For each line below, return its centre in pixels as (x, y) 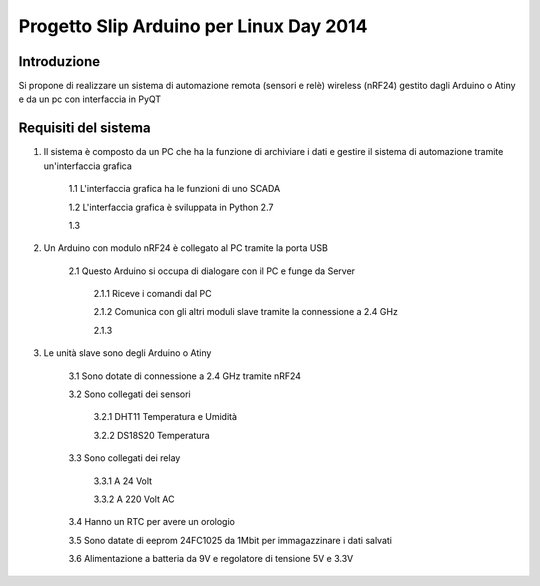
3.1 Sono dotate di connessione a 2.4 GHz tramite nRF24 (185, 376)
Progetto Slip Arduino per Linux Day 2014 (193, 26)
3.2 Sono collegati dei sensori (129, 394)
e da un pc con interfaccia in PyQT (90, 99)
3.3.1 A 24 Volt (123, 481)
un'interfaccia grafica (87, 166)
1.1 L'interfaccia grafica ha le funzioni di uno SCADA (174, 189)
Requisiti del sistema (84, 128)
